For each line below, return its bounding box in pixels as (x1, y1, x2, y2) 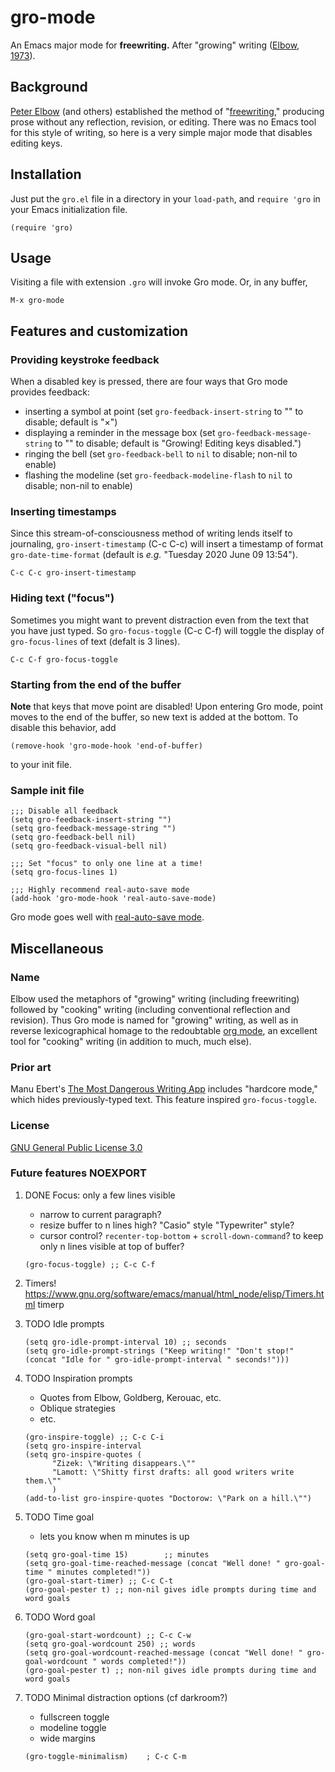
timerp (37, 1298, 65, 1310)
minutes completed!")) (56, 1567, 152, 1577)
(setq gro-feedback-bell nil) (10, 832, 137, 843)
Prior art (10, 1060, 52, 1074)
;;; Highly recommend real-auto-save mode (10, 885, 190, 895)
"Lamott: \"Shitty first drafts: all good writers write (51, 1467, 295, 1477)
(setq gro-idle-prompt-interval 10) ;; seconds (24, 1337, 227, 1347)
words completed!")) (101, 1656, 187, 1666)
